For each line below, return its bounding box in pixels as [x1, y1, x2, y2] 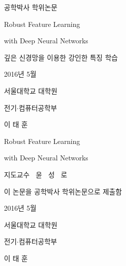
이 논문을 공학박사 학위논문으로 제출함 [4, 186, 122, 196]
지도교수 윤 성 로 [4, 169, 67, 179]
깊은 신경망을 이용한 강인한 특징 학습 [4, 52, 118, 62]
